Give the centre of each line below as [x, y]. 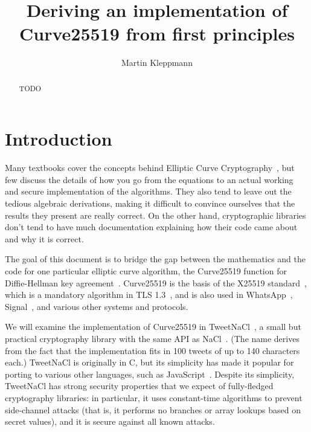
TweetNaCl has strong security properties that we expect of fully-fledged [139, 386]
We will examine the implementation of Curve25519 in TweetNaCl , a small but [153, 327]
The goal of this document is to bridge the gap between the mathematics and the [155, 259]
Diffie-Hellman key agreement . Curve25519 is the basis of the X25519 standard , [156, 282]
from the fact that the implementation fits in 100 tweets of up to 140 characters [152, 350]
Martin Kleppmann [157, 63]
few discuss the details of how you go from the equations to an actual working [149, 179]
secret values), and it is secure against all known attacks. [110, 421]
